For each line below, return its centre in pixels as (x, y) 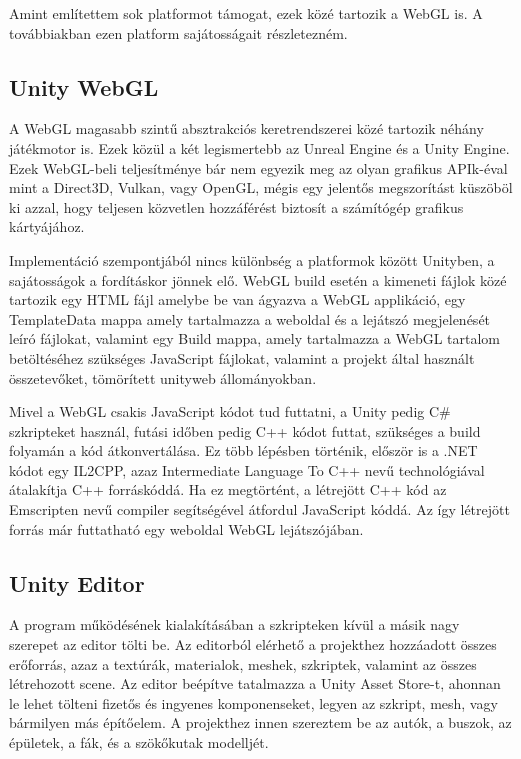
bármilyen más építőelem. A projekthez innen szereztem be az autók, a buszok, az (260, 722)
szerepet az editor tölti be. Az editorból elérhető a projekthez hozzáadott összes (253, 644)
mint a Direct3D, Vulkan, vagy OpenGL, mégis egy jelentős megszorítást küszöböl (261, 187)
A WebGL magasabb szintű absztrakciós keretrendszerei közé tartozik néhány (246, 128)
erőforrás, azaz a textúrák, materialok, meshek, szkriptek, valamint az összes (243, 663)
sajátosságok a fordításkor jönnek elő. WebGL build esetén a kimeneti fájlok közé (258, 279)
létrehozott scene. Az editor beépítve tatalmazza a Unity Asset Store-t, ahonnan (255, 683)
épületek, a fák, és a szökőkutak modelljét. (139, 742)
